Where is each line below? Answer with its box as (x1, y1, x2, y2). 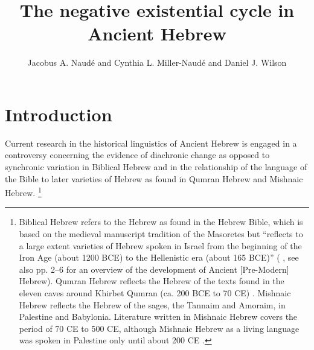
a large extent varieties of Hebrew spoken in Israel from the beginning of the (19, 239, 302, 252)
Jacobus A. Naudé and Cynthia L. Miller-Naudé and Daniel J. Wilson (27, 56, 287, 69)
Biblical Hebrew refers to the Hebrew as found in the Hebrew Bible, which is (19, 215, 303, 228)
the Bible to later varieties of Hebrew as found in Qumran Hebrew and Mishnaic (5, 172, 303, 185)
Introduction (5, 101, 112, 126)
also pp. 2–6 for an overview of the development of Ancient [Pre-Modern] (19, 262, 289, 275)
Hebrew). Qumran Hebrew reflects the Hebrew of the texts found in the (19, 275, 284, 287)
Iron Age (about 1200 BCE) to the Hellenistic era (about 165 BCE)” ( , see (19, 251, 299, 264)
